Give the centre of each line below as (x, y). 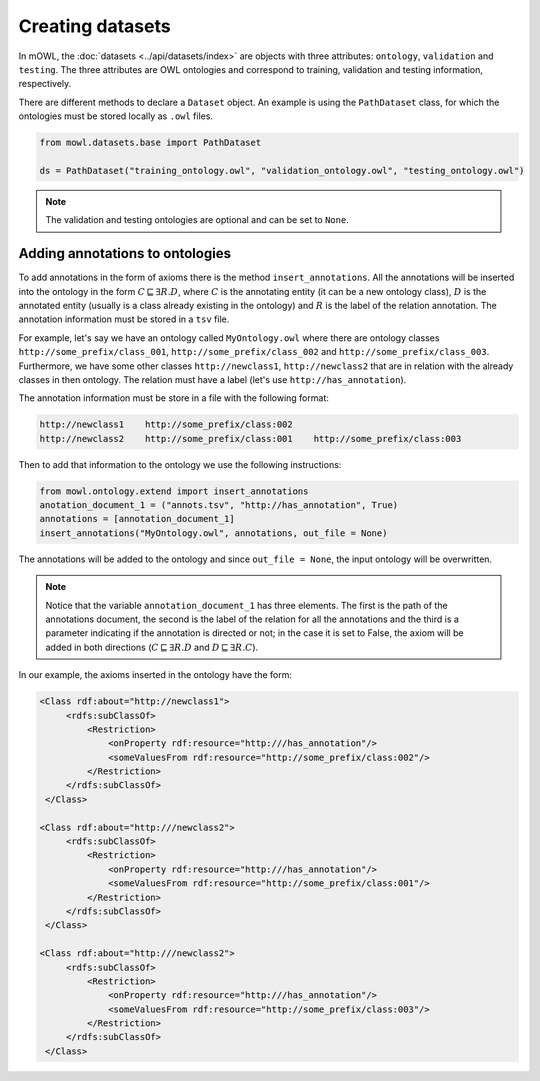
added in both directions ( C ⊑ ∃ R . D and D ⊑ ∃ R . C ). (152, 647)
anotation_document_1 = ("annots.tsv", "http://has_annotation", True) (219, 505)
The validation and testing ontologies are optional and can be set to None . (197, 220)
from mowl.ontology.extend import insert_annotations (174, 491)
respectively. (45, 84)
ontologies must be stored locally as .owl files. (116, 116)
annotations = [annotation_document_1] (137, 519)
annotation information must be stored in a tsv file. (124, 319)
